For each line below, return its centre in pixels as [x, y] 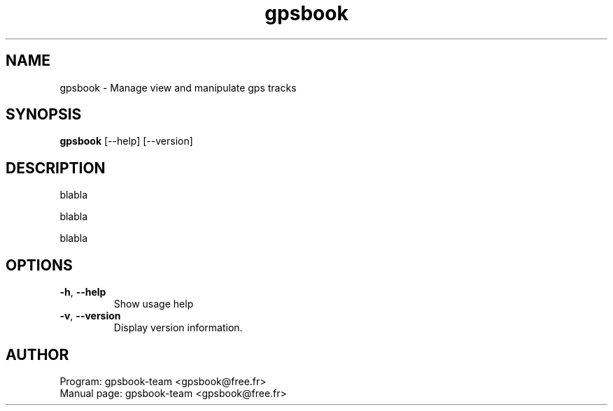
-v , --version [90, 316]
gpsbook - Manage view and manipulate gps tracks [178, 87]
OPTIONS [39, 265]
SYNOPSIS [44, 115]
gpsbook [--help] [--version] [126, 141]
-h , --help [83, 292]
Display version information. [178, 328]
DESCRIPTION [56, 168]
